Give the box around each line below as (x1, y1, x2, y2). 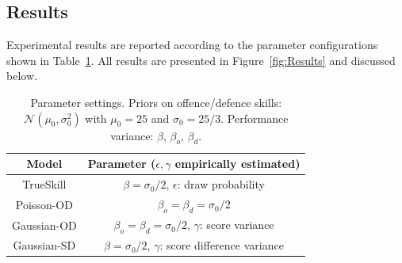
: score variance (199, 216, 274, 233)
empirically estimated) (174, 155, 301, 172)
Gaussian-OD (12, 216, 77, 233)
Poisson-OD (15, 196, 73, 212)
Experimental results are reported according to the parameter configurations (6, 36, 378, 53)
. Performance (220, 109, 289, 126)
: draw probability (177, 176, 265, 192)
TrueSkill (22, 176, 67, 192)
